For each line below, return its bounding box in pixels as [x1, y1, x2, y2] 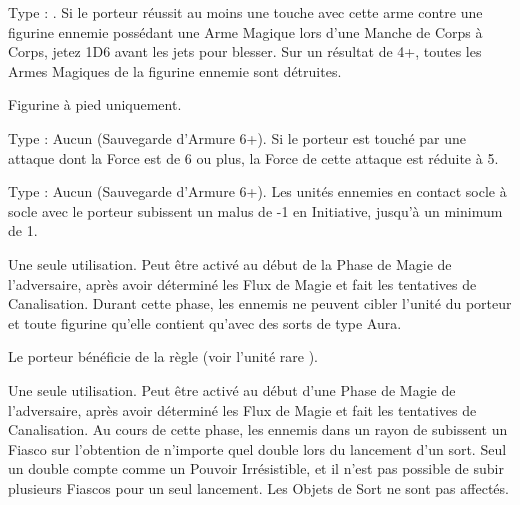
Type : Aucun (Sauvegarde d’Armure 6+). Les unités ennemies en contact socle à [8, 181, 507, 202]
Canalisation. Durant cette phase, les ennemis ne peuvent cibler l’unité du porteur [8, 293, 512, 314]
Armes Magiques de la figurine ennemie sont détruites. [8, 60, 342, 81]
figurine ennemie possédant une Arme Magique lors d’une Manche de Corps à [8, 21, 483, 42]
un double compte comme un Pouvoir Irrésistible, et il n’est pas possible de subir [8, 458, 504, 479]
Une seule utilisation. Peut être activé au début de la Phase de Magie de [8, 253, 452, 274]
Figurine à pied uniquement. [8, 94, 182, 115]
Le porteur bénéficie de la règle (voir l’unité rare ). [8, 346, 318, 367]
